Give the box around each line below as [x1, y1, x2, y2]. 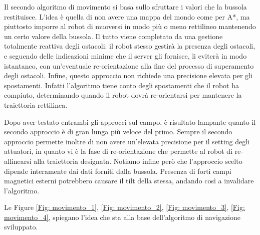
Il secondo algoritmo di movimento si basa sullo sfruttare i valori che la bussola [4, 2, 247, 12]
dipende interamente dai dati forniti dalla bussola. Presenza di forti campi [4, 165, 231, 176]
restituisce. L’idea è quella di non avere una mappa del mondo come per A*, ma [4, 11, 250, 22]
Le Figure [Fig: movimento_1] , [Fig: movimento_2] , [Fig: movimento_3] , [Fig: [4, 202, 245, 212]
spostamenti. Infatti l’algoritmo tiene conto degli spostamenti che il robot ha [4, 80, 239, 90]
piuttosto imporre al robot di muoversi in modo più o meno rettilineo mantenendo [4, 21, 256, 32]
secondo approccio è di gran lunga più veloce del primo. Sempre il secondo [4, 126, 232, 137]
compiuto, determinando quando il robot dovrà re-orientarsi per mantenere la [4, 90, 242, 100]
